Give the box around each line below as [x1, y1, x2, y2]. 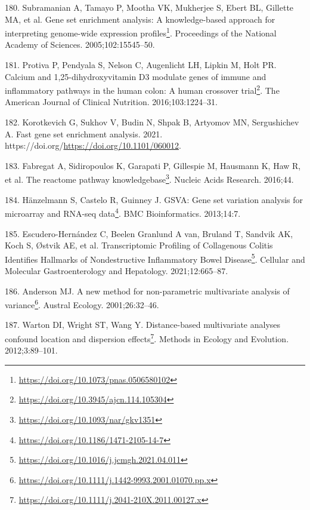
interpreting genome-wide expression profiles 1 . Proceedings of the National [5, 25, 277, 39]
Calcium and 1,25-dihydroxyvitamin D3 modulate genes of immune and [5, 70, 266, 82]
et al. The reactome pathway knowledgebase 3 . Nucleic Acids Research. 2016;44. [5, 171, 294, 186]
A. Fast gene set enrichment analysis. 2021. [5, 127, 163, 140]
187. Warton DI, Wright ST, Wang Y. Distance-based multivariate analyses [5, 318, 281, 331]
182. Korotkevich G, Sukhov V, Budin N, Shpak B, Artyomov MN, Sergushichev [5, 116, 299, 128]
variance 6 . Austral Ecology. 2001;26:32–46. [5, 297, 159, 311]
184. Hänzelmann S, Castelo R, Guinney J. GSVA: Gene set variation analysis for [5, 193, 303, 205]
